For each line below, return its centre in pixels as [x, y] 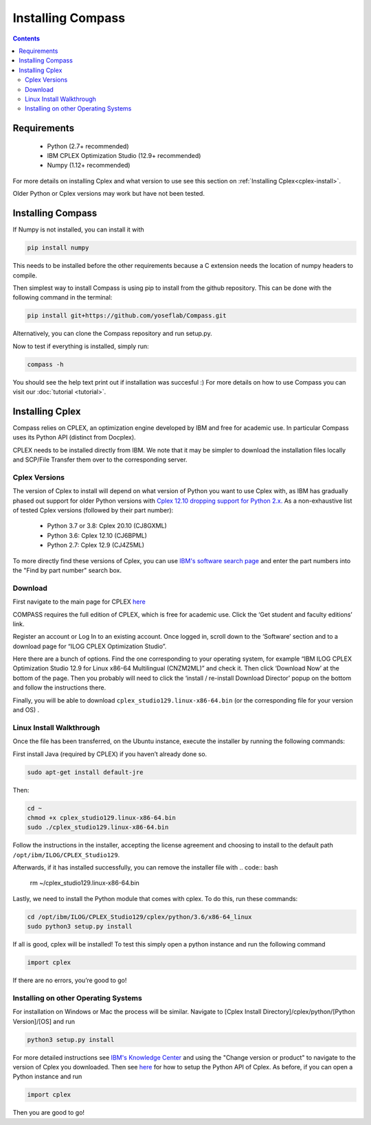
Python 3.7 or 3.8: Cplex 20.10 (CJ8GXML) [107, 526]
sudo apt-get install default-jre [85, 772]
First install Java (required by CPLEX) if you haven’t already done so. [110, 754]
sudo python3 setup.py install [80, 927]
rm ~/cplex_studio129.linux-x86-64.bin [85, 883]
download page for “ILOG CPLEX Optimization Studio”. [90, 646]
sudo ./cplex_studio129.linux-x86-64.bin [98, 827]
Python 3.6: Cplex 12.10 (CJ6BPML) [97, 535]
